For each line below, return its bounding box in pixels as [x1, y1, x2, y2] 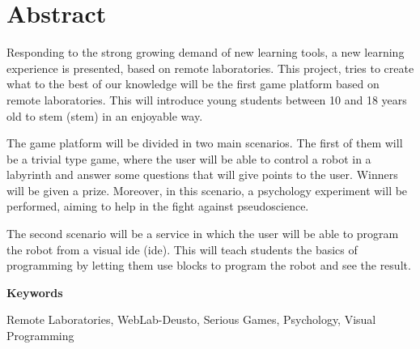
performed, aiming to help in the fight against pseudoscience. [6, 198, 309, 215]
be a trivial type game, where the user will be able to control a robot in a [6, 150, 371, 167]
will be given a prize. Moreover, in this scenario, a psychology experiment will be [6, 181, 408, 198]
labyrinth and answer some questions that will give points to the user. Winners [6, 166, 398, 183]
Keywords [6, 283, 63, 300]
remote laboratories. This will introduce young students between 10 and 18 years [6, 91, 407, 108]
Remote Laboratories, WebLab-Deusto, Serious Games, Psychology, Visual [6, 311, 376, 328]
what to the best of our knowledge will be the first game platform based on [6, 75, 380, 92]
